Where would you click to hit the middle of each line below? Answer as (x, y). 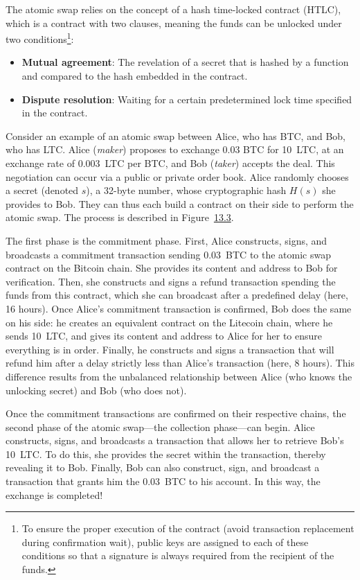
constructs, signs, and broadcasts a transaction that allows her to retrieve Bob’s (175, 440)
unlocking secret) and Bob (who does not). (96, 390)
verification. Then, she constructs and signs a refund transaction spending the (171, 281)
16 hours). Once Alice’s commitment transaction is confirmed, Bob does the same (179, 308)
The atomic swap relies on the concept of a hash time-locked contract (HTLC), (173, 9)
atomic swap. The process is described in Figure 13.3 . (120, 217)
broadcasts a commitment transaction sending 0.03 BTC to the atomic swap (168, 254)
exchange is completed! (54, 494)
